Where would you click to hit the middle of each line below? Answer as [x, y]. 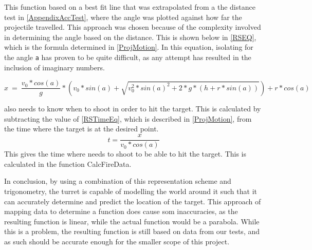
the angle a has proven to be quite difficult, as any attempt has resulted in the [128, 57]
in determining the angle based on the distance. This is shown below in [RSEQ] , [130, 37]
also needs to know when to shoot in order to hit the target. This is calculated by [133, 109]
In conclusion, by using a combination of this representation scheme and [118, 181]
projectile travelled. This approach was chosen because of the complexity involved [133, 27]
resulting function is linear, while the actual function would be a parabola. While [132, 221]
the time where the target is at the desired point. [81, 129]
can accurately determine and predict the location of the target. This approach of [133, 201]
